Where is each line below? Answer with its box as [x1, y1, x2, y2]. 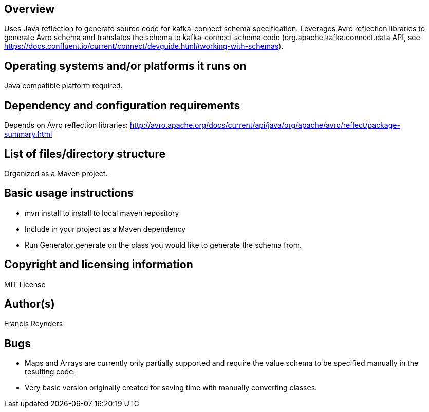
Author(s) [4, 297, 55, 311]
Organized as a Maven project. [4, 168, 108, 178]
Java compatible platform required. [4, 81, 123, 90]
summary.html [4, 129, 52, 139]
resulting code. [25, 367, 76, 377]
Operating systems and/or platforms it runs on [4, 59, 247, 72]
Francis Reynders [4, 319, 63, 328]
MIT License [4, 279, 46, 289]
